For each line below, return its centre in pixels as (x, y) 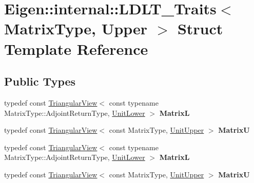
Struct (200, 28)
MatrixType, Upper (76, 28)
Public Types (40, 81)
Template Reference (76, 48)
